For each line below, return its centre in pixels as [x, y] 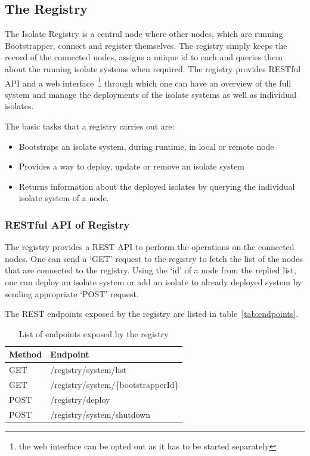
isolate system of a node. [64, 198]
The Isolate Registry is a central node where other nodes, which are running [144, 34]
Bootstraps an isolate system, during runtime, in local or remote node [146, 146]
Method [26, 354]
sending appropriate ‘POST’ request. [72, 293]
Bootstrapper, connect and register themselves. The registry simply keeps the [146, 45]
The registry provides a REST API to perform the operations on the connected [150, 247]
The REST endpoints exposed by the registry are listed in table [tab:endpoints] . [152, 314]
